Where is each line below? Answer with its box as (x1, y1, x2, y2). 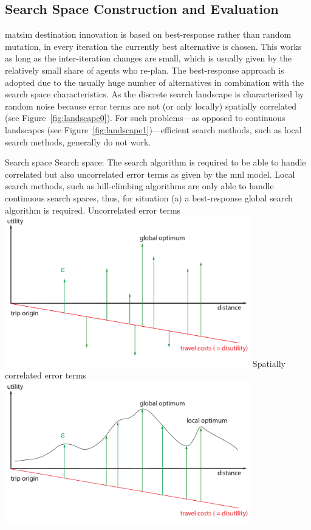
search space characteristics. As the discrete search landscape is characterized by (5, 88, 304, 100)
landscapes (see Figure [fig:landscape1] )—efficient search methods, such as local (5, 123, 302, 136)
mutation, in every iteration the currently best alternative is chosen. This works (5, 40, 302, 52)
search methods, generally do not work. (5, 135, 151, 148)
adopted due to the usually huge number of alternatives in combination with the (5, 75, 304, 88)
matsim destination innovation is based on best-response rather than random (5, 28, 292, 41)
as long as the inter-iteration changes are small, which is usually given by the (5, 52, 292, 65)
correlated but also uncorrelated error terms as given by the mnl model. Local (5, 167, 295, 180)
